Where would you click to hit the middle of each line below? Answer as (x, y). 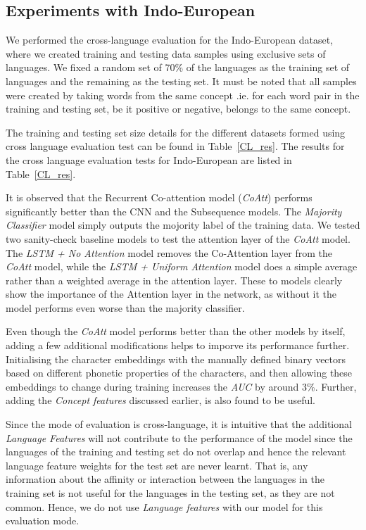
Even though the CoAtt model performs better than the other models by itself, (176, 331)
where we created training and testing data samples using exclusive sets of (166, 53)
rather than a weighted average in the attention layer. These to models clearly (174, 280)
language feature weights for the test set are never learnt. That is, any (157, 465)
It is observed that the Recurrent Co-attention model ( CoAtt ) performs (159, 197)
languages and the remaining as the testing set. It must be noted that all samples (181, 81)
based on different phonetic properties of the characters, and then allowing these (179, 373)
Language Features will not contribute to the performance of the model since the (179, 437)
